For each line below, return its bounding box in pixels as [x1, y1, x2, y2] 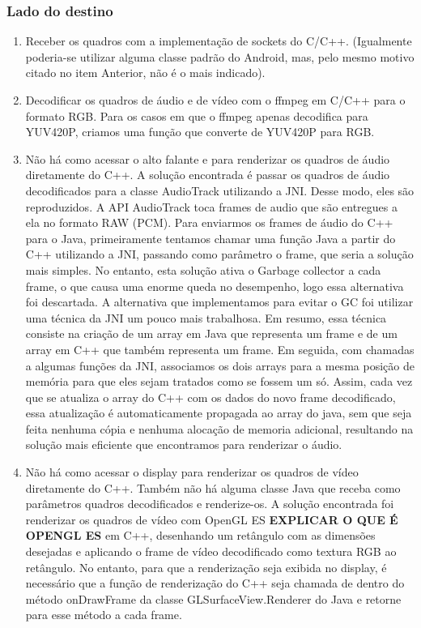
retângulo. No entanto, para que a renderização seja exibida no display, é [25, 558, 387, 575]
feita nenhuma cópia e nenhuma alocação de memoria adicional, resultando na [25, 420, 414, 437]
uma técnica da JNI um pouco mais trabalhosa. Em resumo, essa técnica [25, 309, 387, 326]
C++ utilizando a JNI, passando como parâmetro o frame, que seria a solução [25, 246, 414, 263]
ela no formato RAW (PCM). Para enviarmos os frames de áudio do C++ [25, 214, 393, 231]
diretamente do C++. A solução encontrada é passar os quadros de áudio [25, 166, 390, 183]
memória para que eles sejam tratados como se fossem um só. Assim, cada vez [25, 373, 413, 390]
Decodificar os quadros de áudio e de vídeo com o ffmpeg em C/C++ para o [25, 92, 406, 108]
